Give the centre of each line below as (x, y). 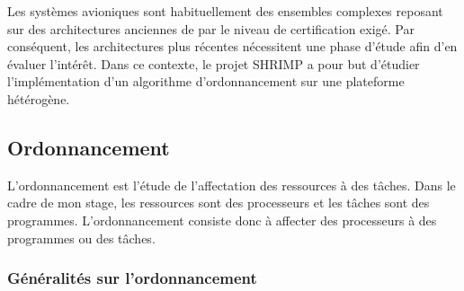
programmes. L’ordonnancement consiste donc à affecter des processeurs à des (222, 220)
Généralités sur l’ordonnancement (132, 278)
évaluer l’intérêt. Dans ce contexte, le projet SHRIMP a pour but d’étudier (214, 63)
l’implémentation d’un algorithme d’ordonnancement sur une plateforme (206, 81)
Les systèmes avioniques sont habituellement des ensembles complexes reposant (225, 11)
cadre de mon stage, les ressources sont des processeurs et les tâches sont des (219, 203)
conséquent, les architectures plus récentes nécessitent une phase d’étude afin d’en (232, 46)
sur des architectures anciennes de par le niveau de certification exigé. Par (211, 28)
